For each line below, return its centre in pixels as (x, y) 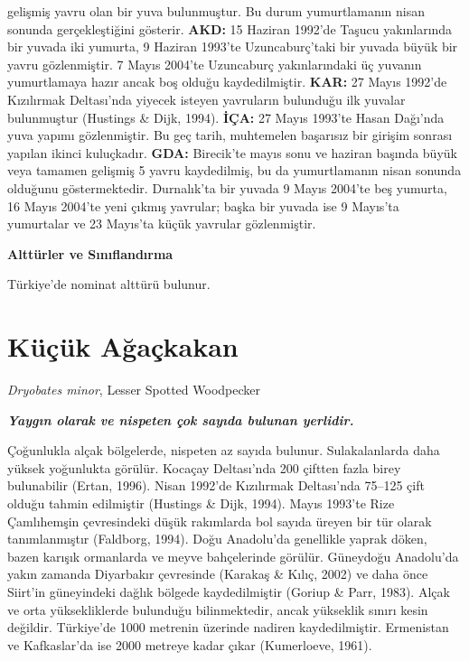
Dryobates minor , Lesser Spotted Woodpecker (134, 390)
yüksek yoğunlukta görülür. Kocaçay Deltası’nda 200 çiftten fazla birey (204, 467)
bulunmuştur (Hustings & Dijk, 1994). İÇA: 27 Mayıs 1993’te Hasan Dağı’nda (226, 117)
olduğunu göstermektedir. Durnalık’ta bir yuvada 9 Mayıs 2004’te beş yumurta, (227, 187)
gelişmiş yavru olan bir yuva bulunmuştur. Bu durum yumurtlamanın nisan (216, 11)
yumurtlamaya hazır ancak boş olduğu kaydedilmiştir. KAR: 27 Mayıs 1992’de (227, 82)
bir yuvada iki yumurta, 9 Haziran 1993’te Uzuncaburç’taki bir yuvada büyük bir (233, 47)
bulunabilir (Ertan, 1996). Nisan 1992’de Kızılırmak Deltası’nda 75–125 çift (216, 485)
